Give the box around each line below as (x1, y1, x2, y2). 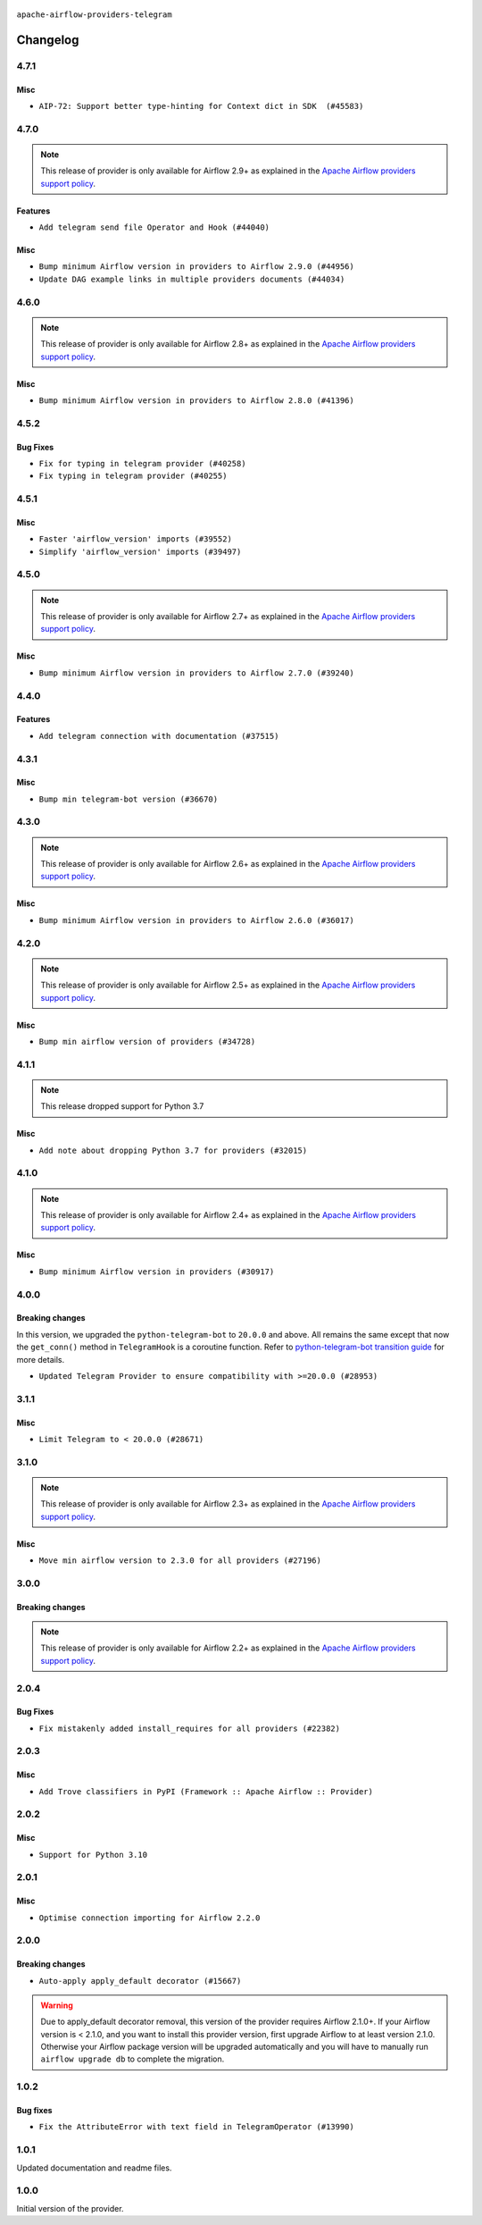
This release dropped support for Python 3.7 (40, 1101, 204, 1112)
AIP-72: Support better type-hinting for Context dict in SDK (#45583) (38, 101, 364, 111)
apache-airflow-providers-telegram (16, 10, 173, 20)
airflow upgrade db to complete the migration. (40, 2053, 225, 2064)
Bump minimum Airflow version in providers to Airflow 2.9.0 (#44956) (38, 262, 354, 272)
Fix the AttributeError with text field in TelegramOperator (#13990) (38, 2122, 354, 2132)
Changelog (16, 32, 79, 47)
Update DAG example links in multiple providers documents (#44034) (38, 273, 345, 284)
